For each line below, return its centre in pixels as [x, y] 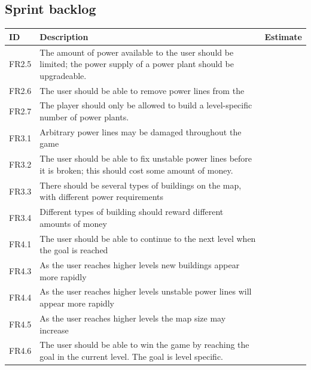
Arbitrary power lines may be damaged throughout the [141, 131]
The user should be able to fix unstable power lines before [146, 158]
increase [54, 330]
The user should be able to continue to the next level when [148, 238]
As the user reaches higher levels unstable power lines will [146, 291]
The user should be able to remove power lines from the [142, 90]
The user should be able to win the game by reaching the [144, 345]
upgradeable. [63, 75]
